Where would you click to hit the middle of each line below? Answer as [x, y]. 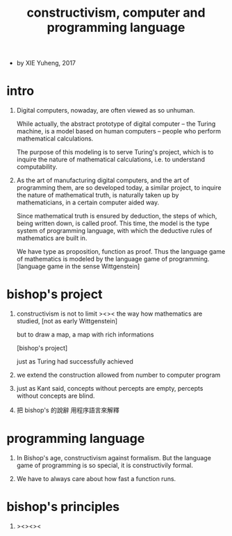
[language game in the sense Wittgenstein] [78, 266]
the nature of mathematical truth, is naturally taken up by [98, 195]
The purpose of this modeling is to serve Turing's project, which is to [115, 152]
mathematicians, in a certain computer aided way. [88, 202]
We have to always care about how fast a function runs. [96, 479]
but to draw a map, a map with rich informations [85, 334]
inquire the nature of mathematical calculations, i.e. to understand [111, 160]
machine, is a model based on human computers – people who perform [119, 131]
